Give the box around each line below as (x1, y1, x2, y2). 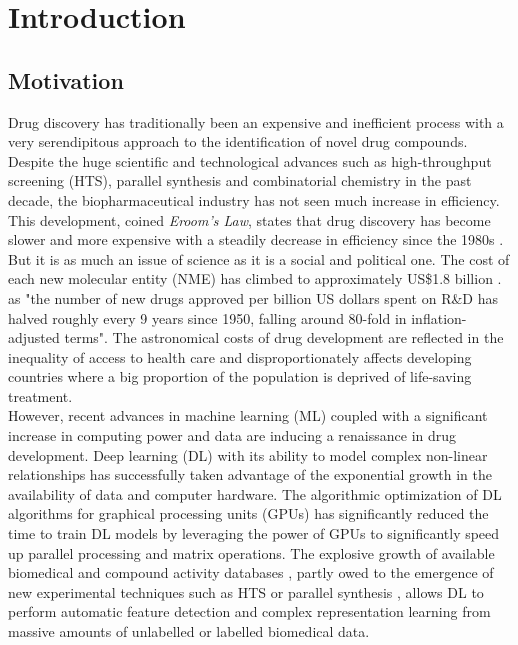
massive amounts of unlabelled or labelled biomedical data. (8, 621, 370, 642)
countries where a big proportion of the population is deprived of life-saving (8, 366, 472, 387)
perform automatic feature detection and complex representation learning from (8, 601, 491, 622)
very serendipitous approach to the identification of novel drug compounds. (8, 131, 468, 152)
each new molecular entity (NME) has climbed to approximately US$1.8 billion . (8, 268, 502, 289)
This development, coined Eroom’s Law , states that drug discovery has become (8, 209, 491, 230)
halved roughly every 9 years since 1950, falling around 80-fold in (8, 307, 407, 328)
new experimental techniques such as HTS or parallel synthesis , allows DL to (8, 581, 484, 602)
